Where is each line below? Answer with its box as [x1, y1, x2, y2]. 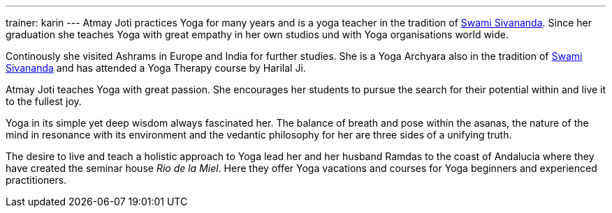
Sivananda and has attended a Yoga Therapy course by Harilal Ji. [6, 62, 306, 74]
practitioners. [6, 174, 67, 186]
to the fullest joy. [6, 95, 82, 107]
